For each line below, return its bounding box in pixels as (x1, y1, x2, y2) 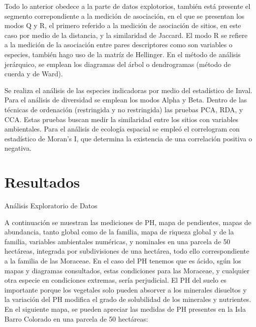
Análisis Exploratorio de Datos (4, 200, 97, 211)
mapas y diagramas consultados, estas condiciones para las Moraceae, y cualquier (4, 265, 250, 275)
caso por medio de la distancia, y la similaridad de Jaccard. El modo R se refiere (4, 30, 248, 40)
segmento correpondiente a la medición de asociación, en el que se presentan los (4, 10, 245, 21)
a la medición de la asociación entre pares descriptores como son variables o (4, 39, 232, 50)
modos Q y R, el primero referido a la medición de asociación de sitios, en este (4, 20, 241, 31)
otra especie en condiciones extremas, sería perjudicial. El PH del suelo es (4, 275, 226, 285)
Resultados (4, 172, 80, 192)
